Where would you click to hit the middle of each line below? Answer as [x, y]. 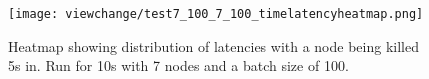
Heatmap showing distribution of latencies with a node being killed [213, 45]
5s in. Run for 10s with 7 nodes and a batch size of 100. [178, 65]
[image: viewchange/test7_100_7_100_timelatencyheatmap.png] [216, 14]
